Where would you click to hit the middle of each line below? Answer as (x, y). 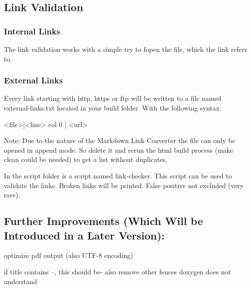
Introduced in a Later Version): (84, 235)
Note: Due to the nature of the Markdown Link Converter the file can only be (120, 140)
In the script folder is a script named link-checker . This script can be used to (118, 175)
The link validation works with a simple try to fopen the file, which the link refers (126, 49)
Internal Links (32, 31)
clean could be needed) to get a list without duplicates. (86, 159)
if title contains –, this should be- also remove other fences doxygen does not (118, 271)
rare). (12, 195)
